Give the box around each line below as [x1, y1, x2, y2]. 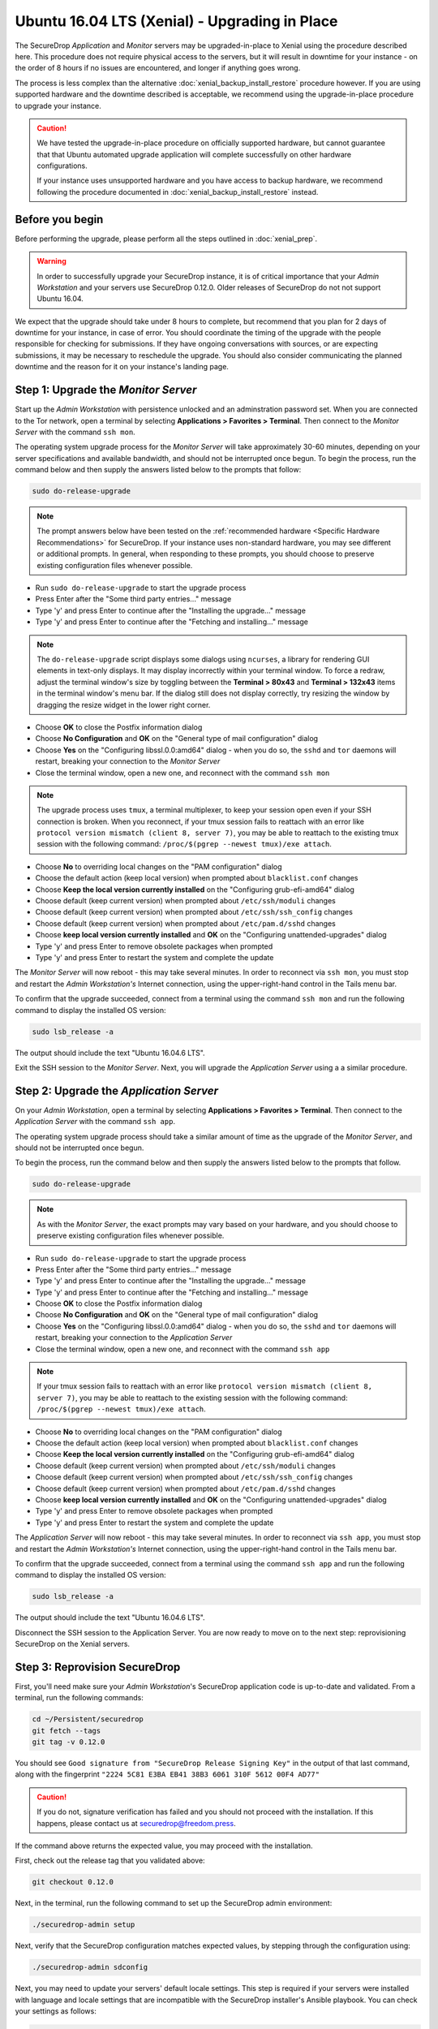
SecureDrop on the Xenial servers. [15, 1639, 130, 1649]
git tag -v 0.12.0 [32, 1738, 105, 1747]
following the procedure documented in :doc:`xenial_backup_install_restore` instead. [36, 187, 319, 196]
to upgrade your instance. [15, 101, 101, 110]
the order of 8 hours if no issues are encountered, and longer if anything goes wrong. [15, 63, 301, 73]
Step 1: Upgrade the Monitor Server [15, 383, 197, 397]
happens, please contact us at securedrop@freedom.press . [36, 1818, 236, 1828]
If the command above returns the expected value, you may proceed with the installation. [15, 1841, 313, 1850]
